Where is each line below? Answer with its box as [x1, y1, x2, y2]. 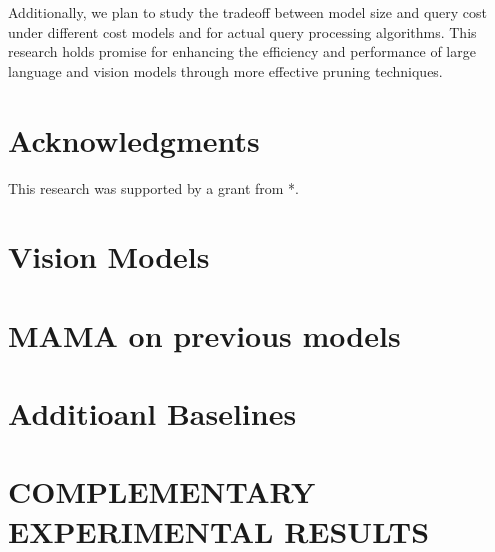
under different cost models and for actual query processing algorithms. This [8, 21, 477, 42]
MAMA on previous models [8, 314, 401, 355]
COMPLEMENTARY [8, 471, 316, 512]
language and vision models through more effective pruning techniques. [8, 60, 443, 81]
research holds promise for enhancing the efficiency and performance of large [8, 41, 476, 62]
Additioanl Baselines [8, 393, 297, 434]
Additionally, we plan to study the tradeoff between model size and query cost [8, 2, 488, 22]
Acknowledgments [8, 119, 260, 160]
